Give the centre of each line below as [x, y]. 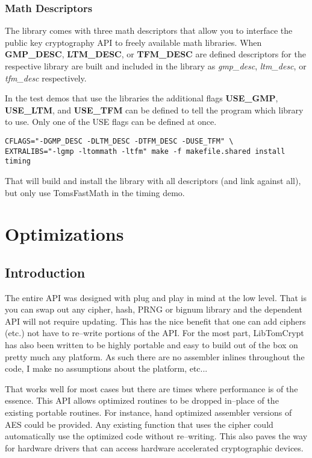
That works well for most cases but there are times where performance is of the [151, 388]
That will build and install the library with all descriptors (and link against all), [153, 180]
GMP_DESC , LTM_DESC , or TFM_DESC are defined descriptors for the [155, 54]
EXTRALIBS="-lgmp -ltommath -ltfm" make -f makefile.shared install [145, 151]
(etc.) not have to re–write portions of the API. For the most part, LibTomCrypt [154, 333]
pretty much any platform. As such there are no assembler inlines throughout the [155, 356]
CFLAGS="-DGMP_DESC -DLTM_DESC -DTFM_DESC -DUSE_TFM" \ [119, 141]
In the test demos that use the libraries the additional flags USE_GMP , [142, 98]
